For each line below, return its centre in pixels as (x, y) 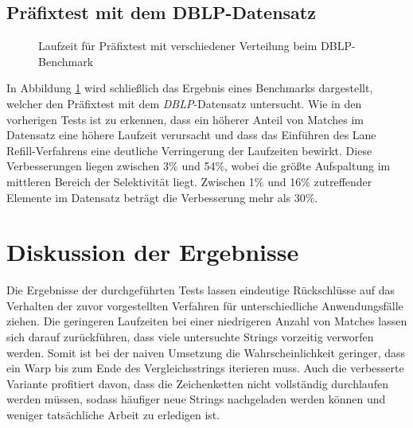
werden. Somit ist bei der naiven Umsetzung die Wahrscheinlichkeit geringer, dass (206, 352)
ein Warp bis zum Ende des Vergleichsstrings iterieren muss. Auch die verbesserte (205, 368)
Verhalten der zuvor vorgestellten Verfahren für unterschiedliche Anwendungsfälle (205, 305)
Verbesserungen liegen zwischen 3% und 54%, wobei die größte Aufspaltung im (199, 166)
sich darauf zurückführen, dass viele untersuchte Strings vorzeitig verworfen (190, 337)
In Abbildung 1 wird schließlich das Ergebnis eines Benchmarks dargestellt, (190, 88)
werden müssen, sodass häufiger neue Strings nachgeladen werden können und (196, 399)
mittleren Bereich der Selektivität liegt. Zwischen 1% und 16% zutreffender (189, 181)
